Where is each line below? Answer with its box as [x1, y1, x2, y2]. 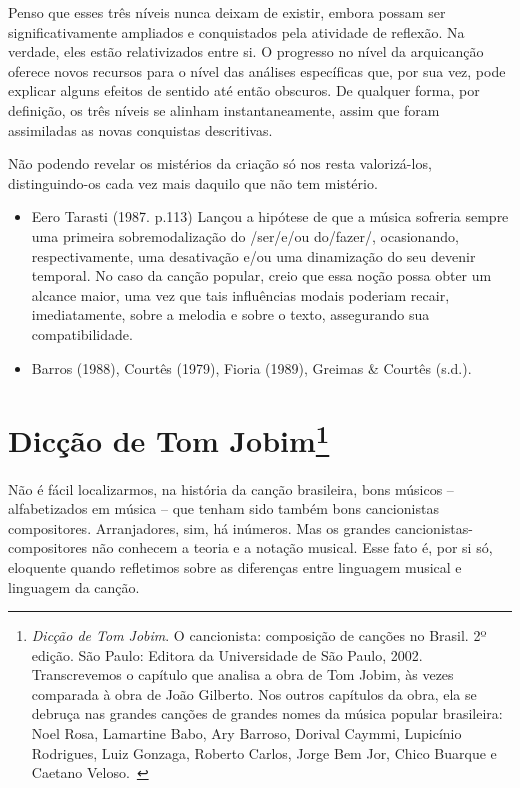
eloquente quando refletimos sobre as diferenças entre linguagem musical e [8, 556, 462, 577]
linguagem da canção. [8, 576, 140, 597]
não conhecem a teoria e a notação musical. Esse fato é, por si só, [91, 537, 493, 558]
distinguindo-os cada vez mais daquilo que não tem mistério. [8, 172, 378, 193]
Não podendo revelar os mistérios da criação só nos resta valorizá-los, [8, 153, 432, 174]
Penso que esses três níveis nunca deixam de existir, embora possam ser [8, 2, 446, 22]
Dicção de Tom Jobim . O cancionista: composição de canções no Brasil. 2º [31, 625, 487, 646]
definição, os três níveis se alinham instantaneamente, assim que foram [8, 99, 440, 120]
